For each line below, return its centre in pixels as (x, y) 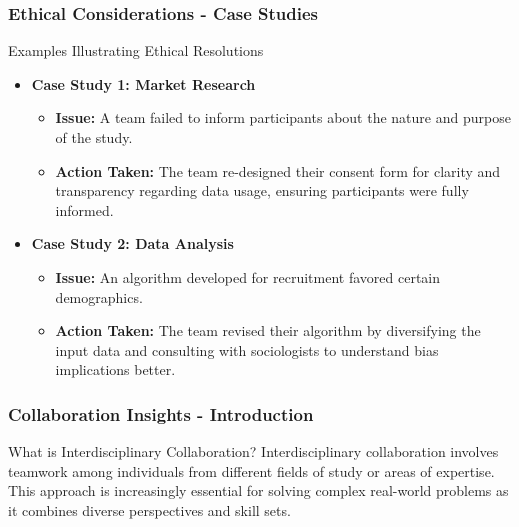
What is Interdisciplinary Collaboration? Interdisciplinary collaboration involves (253, 451)
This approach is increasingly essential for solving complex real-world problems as (258, 490)
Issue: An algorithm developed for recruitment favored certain (248, 276)
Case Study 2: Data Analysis (132, 243)
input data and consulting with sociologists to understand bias (247, 349)
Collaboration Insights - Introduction (161, 413)
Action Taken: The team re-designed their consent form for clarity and (278, 170)
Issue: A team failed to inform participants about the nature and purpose (283, 117)
